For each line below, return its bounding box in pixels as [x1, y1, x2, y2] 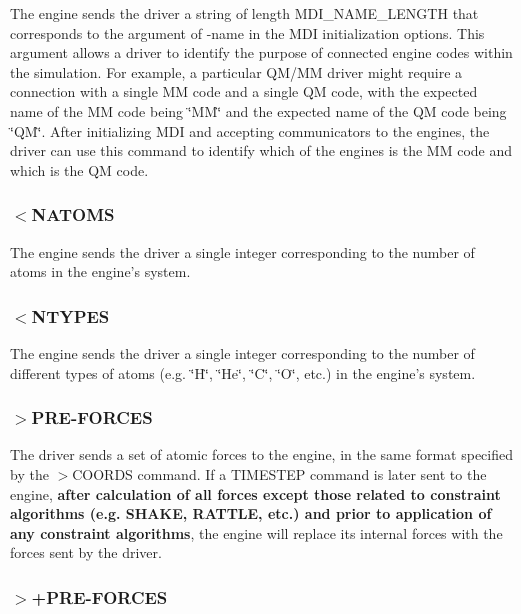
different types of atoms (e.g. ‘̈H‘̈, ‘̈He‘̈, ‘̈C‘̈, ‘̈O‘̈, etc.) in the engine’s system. [10, 362, 476, 383]
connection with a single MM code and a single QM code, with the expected [10, 81, 478, 102]
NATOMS [31, 202, 115, 227]
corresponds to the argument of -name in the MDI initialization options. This [10, 22, 485, 43]
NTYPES [31, 303, 110, 328]
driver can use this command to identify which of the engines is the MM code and [10, 140, 513, 161]
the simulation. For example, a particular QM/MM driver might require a [10, 61, 463, 82]
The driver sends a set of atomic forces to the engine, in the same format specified [10, 444, 513, 465]
